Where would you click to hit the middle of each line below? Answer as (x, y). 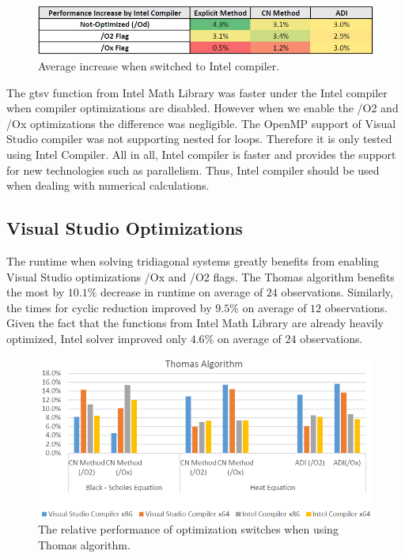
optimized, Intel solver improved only (97, 338)
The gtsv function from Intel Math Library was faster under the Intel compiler (197, 92)
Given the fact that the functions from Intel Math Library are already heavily (195, 323)
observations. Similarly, (337, 292)
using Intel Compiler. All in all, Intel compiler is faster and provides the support (201, 155)
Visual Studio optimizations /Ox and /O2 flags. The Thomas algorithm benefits (201, 276)
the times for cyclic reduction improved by (109, 307)
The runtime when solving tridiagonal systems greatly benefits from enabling (193, 261)
